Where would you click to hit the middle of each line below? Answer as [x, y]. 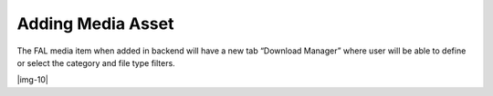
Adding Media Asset [95, 24]
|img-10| [33, 80]
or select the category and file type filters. [96, 62]
